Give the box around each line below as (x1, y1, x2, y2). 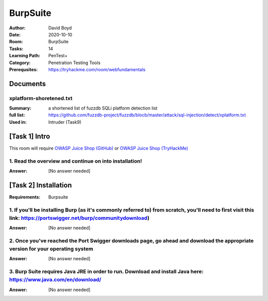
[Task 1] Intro (9, 132, 51, 140)
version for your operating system (9, 245, 94, 252)
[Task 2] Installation (9, 181, 72, 189)
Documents (9, 80, 46, 88)
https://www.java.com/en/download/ (9, 276, 102, 283)
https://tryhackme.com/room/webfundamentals (48, 66, 146, 72)
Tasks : (9, 45, 23, 52)
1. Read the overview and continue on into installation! (9, 157, 142, 164)
